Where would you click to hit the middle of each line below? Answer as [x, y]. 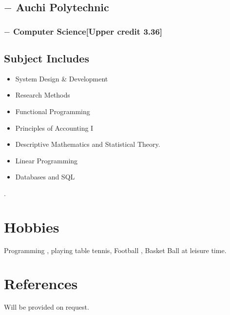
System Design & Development [62, 78]
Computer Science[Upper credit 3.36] [88, 31]
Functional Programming [53, 111]
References [41, 284]
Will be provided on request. [47, 307]
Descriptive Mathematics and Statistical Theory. [88, 144]
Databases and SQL [45, 177]
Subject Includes [47, 58]
